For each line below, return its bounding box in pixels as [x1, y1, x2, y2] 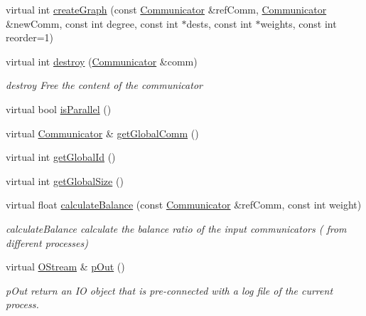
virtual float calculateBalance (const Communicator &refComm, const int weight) [6, 197, 362, 212]
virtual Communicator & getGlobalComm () [6, 125, 199, 140]
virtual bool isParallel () [6, 101, 112, 116]
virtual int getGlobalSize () [6, 173, 124, 188]
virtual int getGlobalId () [6, 149, 116, 164]
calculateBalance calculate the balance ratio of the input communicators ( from [6, 221, 347, 236]
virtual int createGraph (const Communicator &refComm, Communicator [6, 2, 327, 16]
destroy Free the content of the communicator [6, 78, 203, 93]
